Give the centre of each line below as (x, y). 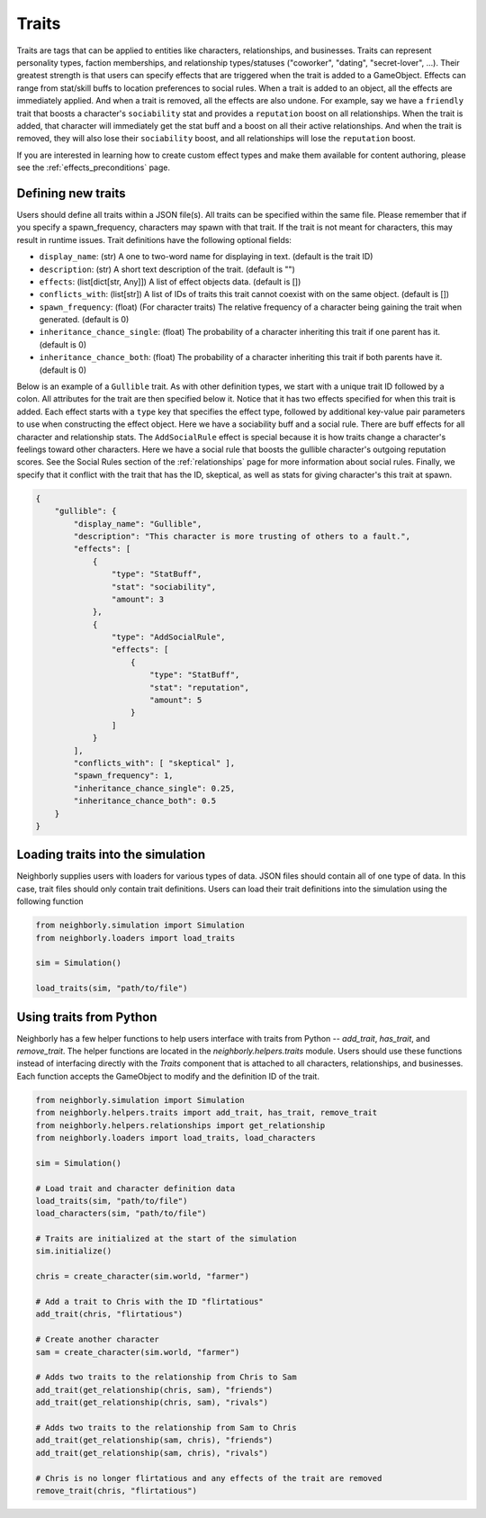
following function (50, 901)
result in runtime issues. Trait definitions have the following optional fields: (154, 239)
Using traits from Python (87, 1017)
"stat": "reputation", (199, 687)
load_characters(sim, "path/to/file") (121, 1214)
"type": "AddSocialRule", (168, 637)
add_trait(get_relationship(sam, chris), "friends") (154, 1440)
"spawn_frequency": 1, (124, 776)
